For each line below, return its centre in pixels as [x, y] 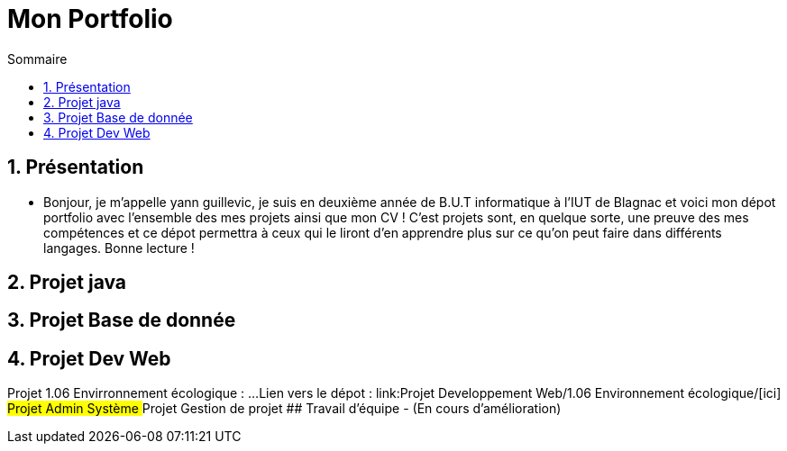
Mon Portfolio [90, 19]
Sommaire [37, 59]
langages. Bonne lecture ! [119, 248]
